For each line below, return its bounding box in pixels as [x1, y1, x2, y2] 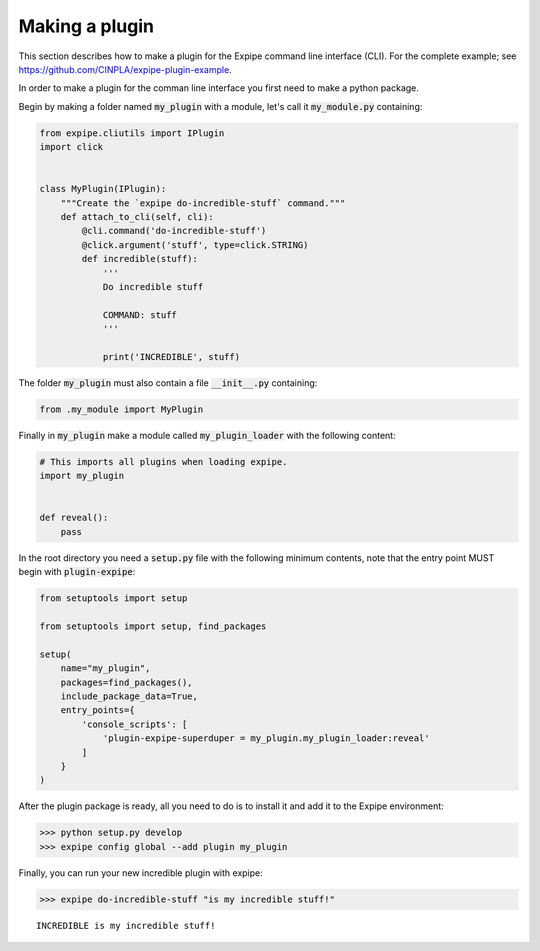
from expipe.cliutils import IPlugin [39, 127, 225, 139]
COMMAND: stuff [102, 309, 177, 320]
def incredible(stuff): [81, 253, 199, 265]
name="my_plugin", [60, 663, 151, 674]
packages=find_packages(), [60, 676, 194, 688]
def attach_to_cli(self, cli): [60, 211, 214, 223]
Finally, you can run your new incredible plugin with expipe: [18, 866, 264, 879]
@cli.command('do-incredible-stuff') [81, 225, 267, 237]
